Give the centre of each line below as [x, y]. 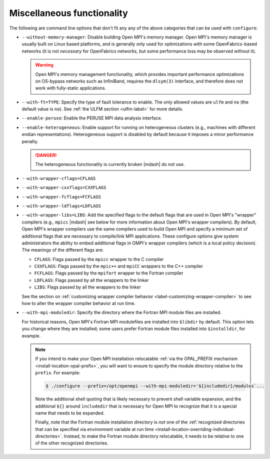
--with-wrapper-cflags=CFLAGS [59, 178]
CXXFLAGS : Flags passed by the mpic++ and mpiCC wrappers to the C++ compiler [119, 266]
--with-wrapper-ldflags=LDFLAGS [61, 206]
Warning [44, 65]
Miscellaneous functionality [69, 13]
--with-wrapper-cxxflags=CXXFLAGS [64, 188]
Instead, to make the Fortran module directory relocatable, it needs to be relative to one [154, 436]
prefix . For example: [58, 373]
